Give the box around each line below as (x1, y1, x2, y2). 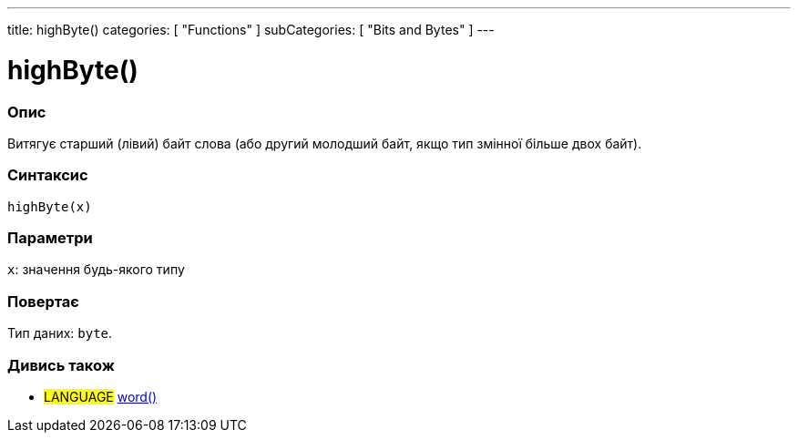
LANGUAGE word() (44, 388, 158, 404)
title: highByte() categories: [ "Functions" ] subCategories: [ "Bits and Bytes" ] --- (7, 22, 495, 37)
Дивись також (7, 355, 115, 374)
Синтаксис (7, 166, 88, 185)
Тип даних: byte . (7, 325, 113, 342)
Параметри (7, 229, 93, 247)
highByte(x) (7, 199, 92, 214)
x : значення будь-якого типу (7, 261, 185, 278)
